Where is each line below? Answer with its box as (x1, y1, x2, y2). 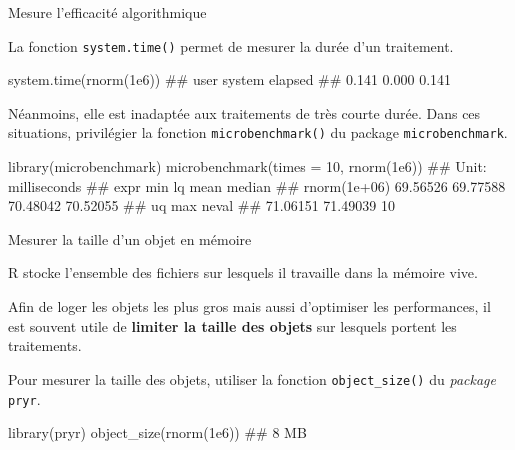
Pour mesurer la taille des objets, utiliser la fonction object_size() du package (8, 368, 496, 389)
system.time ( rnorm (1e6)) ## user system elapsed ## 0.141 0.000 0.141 (8, 69, 452, 90)
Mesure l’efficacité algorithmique (8, 2, 207, 22)
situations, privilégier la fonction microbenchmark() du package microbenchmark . (8, 122, 508, 143)
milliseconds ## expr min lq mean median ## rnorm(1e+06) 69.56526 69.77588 (8, 175, 506, 196)
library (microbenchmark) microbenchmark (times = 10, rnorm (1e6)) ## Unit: (8, 156, 487, 177)
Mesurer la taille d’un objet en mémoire (8, 228, 252, 249)
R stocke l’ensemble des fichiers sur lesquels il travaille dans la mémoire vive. (8, 262, 478, 283)
